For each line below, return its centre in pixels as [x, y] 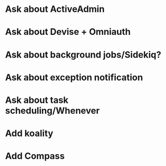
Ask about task [37, 100]
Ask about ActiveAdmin [55, 9]
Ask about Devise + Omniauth [68, 32]
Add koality [29, 133]
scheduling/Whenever [52, 111]
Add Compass [35, 156]
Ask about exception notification [74, 77]
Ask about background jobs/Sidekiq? [83, 54]
